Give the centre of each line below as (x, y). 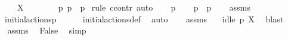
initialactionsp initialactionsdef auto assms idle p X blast (144, 19)
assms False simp (47, 30)
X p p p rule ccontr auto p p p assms (134, 7)
